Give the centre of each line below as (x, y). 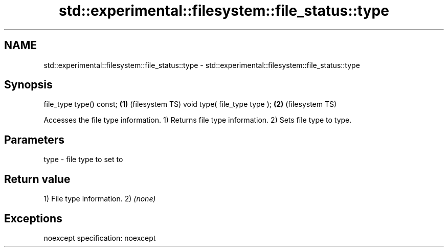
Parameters (34, 140)
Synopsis (28, 85)
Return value (37, 179)
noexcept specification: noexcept (100, 238)
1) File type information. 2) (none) (100, 199)
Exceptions (33, 218)
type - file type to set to (83, 159)
